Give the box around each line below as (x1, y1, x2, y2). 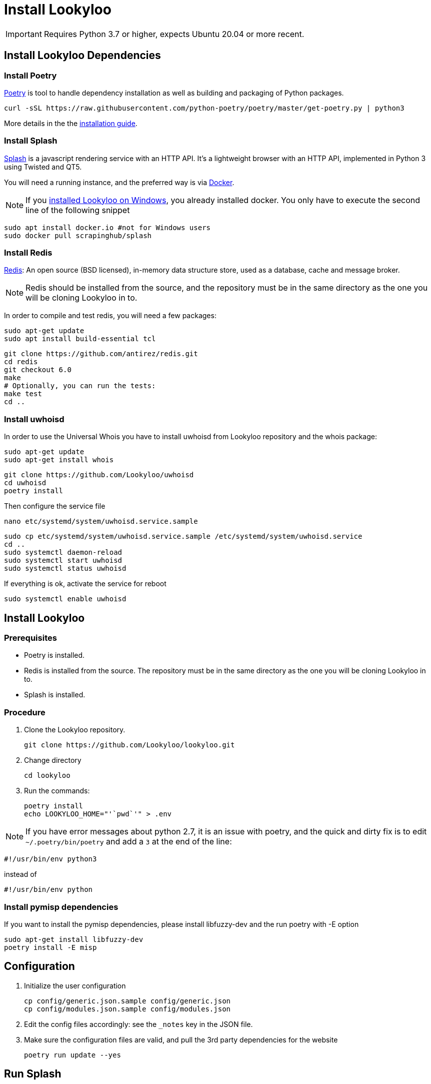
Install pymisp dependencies (4, 901, 118, 912)
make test (4, 390, 42, 398)
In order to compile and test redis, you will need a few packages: (4, 311, 216, 320)
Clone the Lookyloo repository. (24, 725, 125, 734)
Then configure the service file (4, 502, 105, 511)
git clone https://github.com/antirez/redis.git (4, 350, 198, 358)
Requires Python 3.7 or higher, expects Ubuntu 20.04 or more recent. (43, 29, 304, 39)
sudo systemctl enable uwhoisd (4, 595, 126, 603)
